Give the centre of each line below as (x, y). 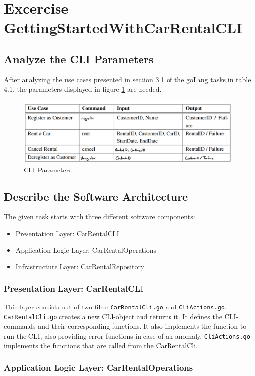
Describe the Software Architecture (96, 196)
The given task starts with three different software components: (99, 217)
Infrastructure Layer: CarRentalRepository (80, 266)
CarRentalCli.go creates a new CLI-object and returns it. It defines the (113, 316)
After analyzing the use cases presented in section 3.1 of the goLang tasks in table (127, 79)
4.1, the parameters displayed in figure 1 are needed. (83, 89)
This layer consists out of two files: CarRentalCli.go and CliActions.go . (115, 306)
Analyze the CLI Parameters (79, 58)
